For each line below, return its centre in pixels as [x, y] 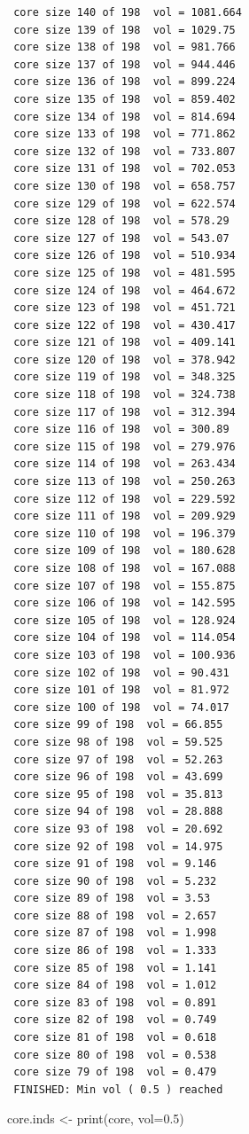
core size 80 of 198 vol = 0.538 [115, 1055]
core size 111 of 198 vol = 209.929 [124, 516]
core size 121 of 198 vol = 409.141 [124, 343]
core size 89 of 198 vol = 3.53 [112, 899]
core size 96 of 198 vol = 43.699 [118, 777]
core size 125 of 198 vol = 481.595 [124, 273]
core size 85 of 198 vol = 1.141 [115, 968]
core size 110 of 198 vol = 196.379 [124, 533]
